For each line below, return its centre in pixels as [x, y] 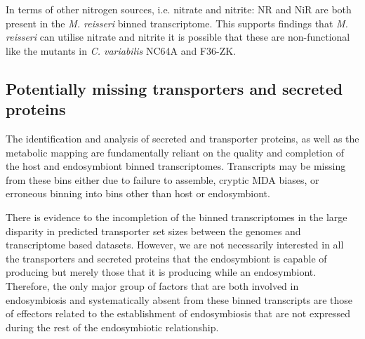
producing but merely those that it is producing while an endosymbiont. [161, 272]
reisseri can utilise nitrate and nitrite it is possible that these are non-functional [178, 37]
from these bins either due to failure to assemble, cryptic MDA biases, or [162, 179]
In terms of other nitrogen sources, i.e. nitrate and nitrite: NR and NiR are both [179, 9]
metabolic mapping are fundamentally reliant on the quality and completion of [175, 152]
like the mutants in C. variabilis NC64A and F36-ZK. [121, 50]
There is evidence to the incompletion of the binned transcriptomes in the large [177, 217]
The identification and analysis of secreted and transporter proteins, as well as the [182, 138]
